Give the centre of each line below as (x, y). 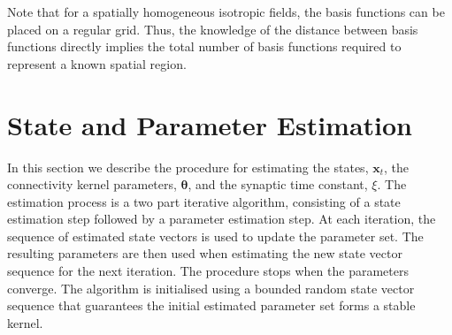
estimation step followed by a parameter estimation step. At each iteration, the (222, 219)
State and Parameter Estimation (210, 124)
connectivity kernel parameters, (92, 184)
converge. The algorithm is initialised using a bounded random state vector (211, 288)
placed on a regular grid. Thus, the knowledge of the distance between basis (213, 29)
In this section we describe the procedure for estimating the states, (188, 167)
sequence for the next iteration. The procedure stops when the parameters (208, 271)
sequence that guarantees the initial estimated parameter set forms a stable (211, 305)
